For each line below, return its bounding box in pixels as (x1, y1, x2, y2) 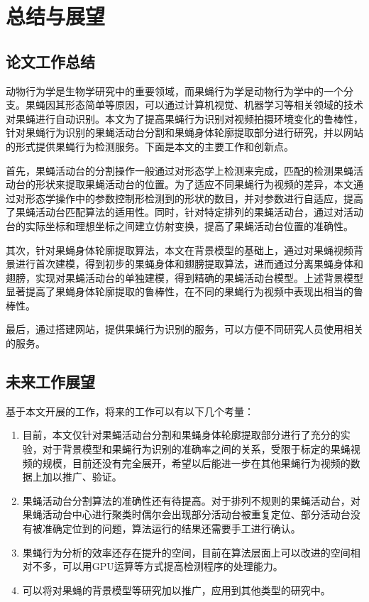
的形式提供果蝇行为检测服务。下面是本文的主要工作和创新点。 (6, 138, 294, 153)
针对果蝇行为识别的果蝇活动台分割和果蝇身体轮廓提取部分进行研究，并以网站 (6, 125, 363, 140)
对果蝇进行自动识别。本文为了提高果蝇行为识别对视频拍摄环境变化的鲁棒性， (6, 111, 363, 126)
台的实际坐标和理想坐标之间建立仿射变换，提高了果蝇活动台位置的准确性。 (6, 218, 353, 233)
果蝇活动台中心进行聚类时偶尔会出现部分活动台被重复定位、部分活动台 (22, 507, 351, 522)
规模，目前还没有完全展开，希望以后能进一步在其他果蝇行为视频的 (42, 455, 351, 470)
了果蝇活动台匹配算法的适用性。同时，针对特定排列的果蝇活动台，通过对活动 (6, 204, 363, 219)
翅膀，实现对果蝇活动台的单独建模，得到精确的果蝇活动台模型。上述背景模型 (6, 270, 363, 285)
